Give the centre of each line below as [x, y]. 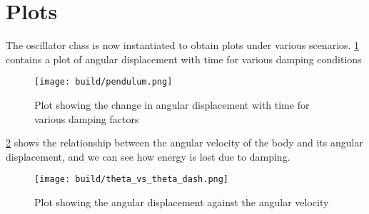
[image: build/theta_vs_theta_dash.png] [132, 180]
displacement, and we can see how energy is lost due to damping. [148, 156]
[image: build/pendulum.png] [103, 82]
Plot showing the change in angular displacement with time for [172, 104]
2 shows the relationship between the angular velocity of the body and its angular [184, 143]
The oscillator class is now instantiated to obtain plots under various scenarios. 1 [183, 45]
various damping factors [87, 118]
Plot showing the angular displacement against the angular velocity [182, 202]
